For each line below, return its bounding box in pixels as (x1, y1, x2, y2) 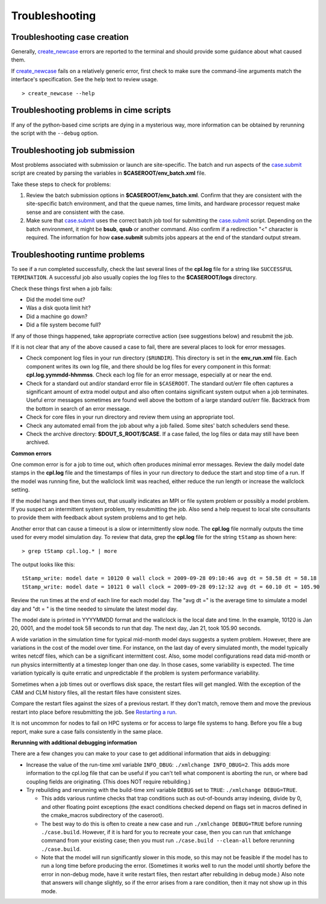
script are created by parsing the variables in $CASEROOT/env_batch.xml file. (11, 169, 206, 177)
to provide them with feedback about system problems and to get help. (11, 514, 188, 521)
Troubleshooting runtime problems (11, 249, 145, 260)
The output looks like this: (11, 561, 75, 568)
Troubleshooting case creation (11, 32, 129, 42)
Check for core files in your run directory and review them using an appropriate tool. (26, 413, 235, 421)
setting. (11, 486, 30, 493)
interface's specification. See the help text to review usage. (11, 76, 159, 83)
